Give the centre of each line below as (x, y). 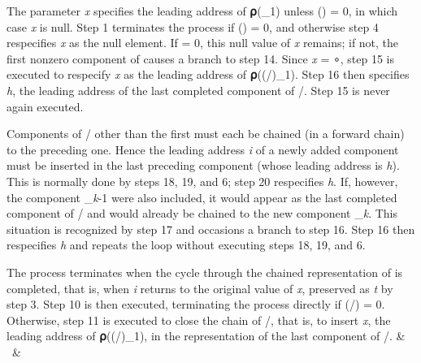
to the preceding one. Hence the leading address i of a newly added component (203, 149)
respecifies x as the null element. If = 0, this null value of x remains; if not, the (203, 43)
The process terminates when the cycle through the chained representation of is (205, 272)
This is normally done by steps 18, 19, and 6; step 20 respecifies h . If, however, (202, 181)
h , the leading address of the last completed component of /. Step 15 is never (198, 90)
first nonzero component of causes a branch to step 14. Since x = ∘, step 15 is (201, 58)
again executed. (45, 106)
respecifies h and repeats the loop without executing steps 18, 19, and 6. (186, 245)
